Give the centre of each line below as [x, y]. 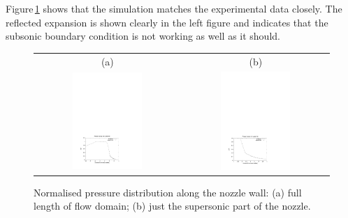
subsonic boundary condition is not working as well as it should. [143, 36]
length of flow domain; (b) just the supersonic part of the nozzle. [172, 206]
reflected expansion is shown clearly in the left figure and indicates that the [167, 22]
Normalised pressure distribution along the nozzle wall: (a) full [168, 192]
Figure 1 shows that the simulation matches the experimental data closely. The [174, 8]
